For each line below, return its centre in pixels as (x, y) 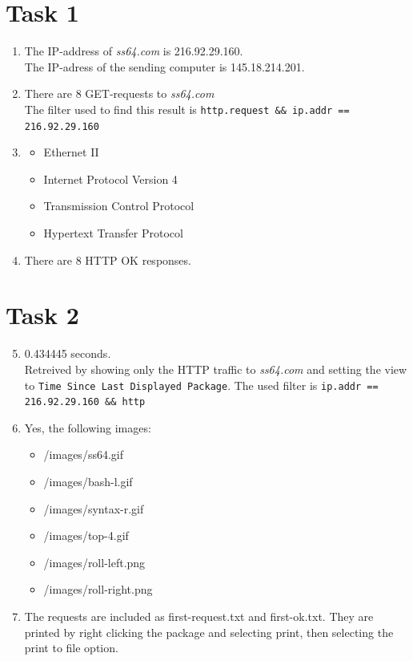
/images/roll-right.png (98, 589)
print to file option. (71, 648)
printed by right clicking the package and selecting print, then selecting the (209, 632)
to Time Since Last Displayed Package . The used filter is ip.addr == (201, 385)
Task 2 (42, 315)
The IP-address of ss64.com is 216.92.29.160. (134, 51)
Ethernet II (71, 152)
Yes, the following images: (88, 427)
